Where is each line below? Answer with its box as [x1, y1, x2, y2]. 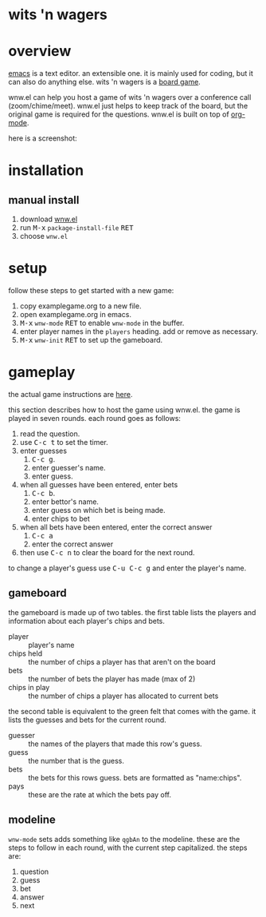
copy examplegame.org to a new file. [19, 301, 142, 311]
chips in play [8, 682, 50, 692]
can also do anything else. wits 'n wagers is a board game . [8, 77, 201, 87]
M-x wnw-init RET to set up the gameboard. [19, 335, 163, 345]
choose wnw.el [19, 232, 68, 241]
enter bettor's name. [31, 497, 100, 506]
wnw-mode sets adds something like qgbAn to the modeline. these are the [8, 834, 241, 844]
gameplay [8, 363, 76, 381]
